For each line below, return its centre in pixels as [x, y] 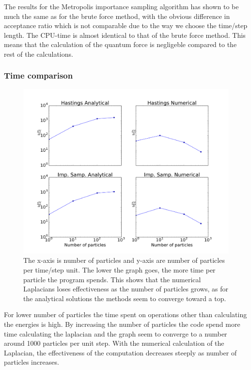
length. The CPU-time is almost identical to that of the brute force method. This [125, 35]
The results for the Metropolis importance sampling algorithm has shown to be [121, 6]
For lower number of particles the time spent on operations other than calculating [125, 314]
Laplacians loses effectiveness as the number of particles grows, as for [126, 289]
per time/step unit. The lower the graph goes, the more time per [119, 270]
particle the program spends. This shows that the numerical [112, 279]
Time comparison [39, 75]
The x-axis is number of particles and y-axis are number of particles [124, 260]
